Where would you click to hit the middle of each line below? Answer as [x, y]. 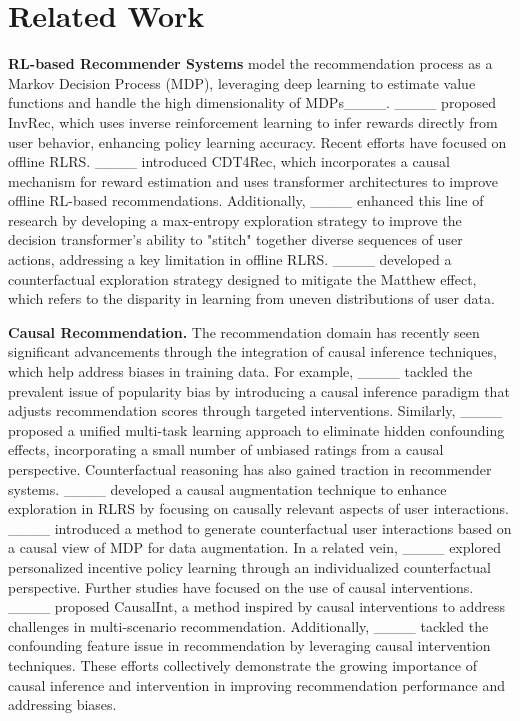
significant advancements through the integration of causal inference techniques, [252, 351]
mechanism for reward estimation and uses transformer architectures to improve [253, 180]
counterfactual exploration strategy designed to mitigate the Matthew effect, [242, 278]
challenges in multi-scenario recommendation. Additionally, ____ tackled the [248, 625]
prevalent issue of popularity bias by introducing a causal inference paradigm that [259, 390]
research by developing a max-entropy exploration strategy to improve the [235, 219]
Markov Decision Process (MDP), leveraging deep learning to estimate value [242, 82]
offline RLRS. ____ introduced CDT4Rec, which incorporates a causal [229, 161]
